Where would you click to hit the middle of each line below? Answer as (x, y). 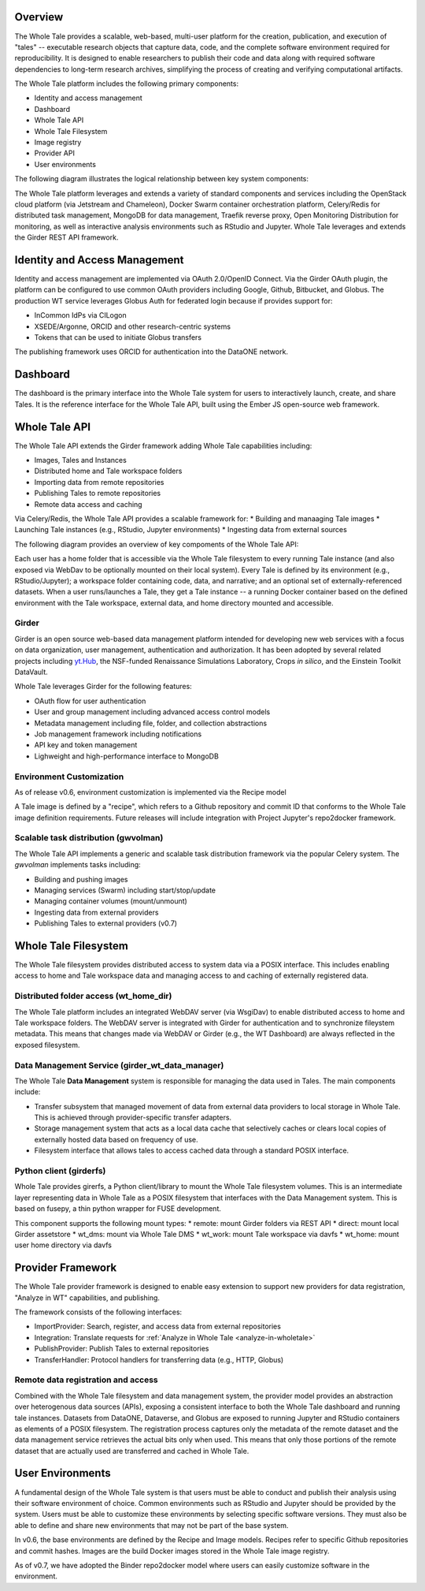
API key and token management (86, 745)
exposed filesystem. (47, 1045)
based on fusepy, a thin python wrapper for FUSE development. (118, 1209)
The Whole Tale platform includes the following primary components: (127, 84)
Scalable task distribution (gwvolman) (89, 838)
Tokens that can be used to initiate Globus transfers (118, 337)
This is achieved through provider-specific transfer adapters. (133, 1118)
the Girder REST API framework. (67, 237)
